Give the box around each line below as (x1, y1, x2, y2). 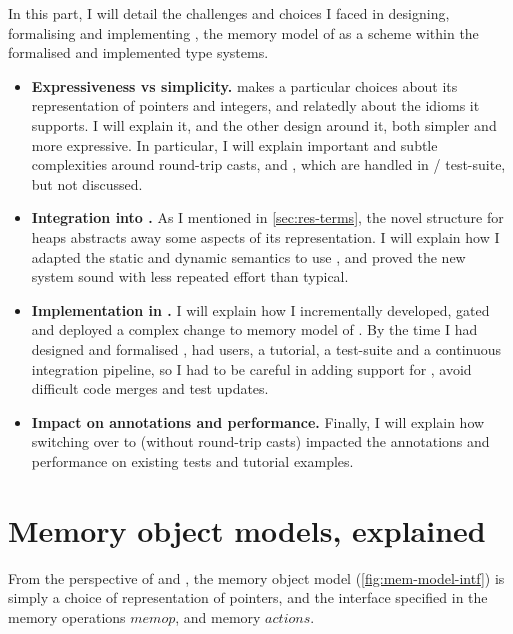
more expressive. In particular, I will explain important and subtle (31, 134, 438, 155)
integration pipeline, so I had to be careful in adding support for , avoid (31, 358, 472, 379)
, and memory (175, 606, 261, 627)
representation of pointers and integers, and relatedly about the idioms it (31, 95, 480, 116)
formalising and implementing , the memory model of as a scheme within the (8, 22, 479, 43)
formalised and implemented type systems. (8, 42, 269, 63)
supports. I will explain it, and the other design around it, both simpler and (31, 114, 497, 135)
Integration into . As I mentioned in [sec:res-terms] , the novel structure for (31, 207, 504, 228)
